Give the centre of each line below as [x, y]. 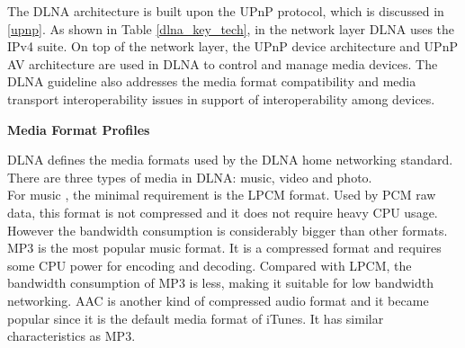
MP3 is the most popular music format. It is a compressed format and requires [224, 248]
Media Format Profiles [79, 129]
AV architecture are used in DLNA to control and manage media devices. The [223, 63]
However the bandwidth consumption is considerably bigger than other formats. [228, 230]
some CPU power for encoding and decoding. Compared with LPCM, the [210, 265]
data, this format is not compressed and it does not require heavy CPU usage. [223, 212]
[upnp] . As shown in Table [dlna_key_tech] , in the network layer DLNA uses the [231, 28]
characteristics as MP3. [72, 336]
